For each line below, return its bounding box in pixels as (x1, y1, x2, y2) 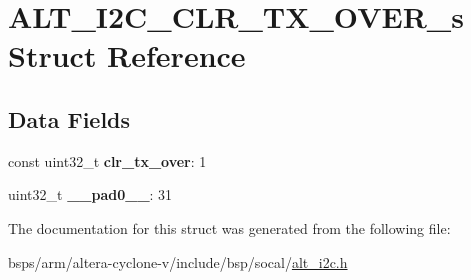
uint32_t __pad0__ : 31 (8, 184, 173, 205)
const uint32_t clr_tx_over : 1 (8, 150, 207, 171)
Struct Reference (8, 35, 246, 76)
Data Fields (8, 103, 131, 134)
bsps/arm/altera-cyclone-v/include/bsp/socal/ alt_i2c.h (8, 251, 348, 272)
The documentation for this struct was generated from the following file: (8, 217, 451, 238)
